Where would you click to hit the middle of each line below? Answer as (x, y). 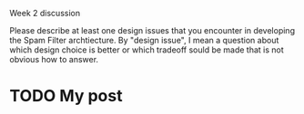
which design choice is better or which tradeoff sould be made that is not (147, 50)
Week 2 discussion (45, 13)
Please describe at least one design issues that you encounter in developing (152, 30)
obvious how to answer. (54, 59)
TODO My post (66, 96)
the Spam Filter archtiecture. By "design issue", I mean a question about (144, 40)
